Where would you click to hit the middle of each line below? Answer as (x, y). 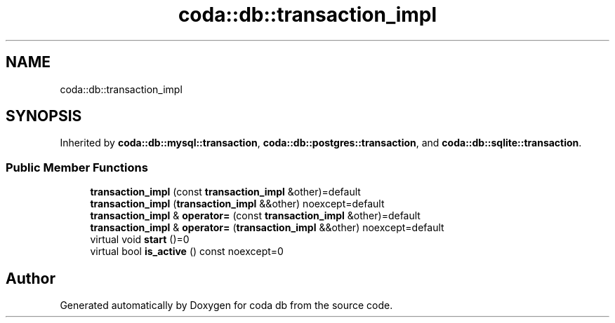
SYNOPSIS (44, 116)
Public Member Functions (77, 167)
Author (31, 278)
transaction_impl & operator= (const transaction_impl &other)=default (255, 216)
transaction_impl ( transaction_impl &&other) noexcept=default (237, 204)
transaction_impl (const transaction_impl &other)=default (225, 192)
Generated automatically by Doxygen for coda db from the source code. (226, 305)
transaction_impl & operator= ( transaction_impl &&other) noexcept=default (267, 228)
